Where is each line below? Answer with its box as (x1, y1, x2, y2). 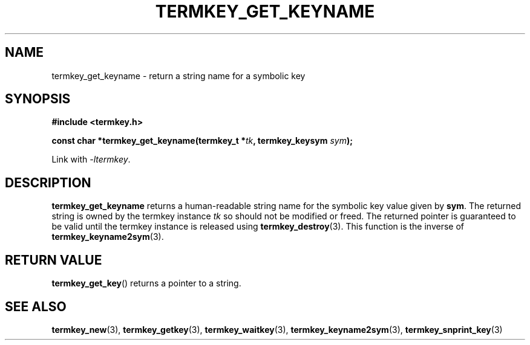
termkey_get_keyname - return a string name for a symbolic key (51, 70, 306, 81)
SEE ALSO (5, 298, 67, 314)
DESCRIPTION (5, 175, 91, 190)
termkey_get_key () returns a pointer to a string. (51, 278, 241, 289)
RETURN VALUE (5, 252, 102, 268)
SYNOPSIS (5, 91, 71, 107)
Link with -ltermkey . (51, 154, 131, 165)
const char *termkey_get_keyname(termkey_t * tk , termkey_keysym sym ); (51, 135, 353, 146)
